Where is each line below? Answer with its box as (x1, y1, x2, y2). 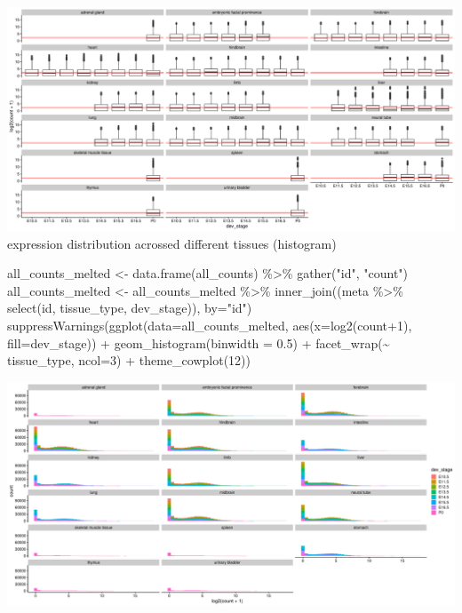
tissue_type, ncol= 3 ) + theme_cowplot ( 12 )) (7, 351, 251, 370)
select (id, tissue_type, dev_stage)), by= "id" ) (7, 299, 252, 317)
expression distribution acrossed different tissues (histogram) (7, 234, 337, 252)
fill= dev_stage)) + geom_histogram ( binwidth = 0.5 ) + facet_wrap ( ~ (7, 333, 390, 352)
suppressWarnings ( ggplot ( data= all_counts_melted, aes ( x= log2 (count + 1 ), (7, 315, 412, 334)
